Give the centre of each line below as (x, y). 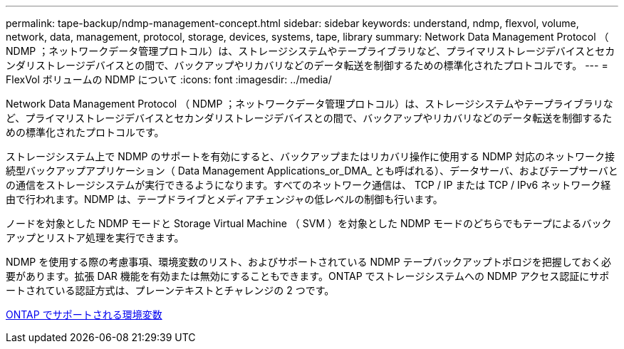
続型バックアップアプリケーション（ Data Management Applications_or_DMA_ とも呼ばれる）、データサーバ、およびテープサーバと (312, 171)
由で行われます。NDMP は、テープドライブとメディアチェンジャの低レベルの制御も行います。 (224, 199)
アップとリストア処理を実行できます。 (95, 238)
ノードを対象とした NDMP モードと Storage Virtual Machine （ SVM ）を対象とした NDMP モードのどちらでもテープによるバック (309, 223)
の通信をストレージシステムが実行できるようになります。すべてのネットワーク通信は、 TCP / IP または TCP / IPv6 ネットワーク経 (308, 185)
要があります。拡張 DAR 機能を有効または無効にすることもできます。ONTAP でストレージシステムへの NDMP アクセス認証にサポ (308, 276)
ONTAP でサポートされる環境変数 (84, 314)
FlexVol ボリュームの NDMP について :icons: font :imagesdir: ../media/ (169, 79)
